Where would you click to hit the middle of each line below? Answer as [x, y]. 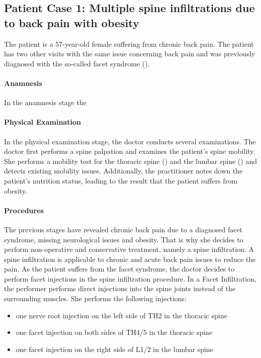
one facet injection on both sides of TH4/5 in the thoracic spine [114, 332]
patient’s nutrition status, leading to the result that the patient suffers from [121, 180]
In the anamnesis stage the [45, 102]
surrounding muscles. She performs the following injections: [96, 298]
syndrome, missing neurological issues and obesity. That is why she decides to [124, 239]
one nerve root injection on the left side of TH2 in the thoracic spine [121, 315]
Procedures [24, 210]
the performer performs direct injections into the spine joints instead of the [120, 288]
